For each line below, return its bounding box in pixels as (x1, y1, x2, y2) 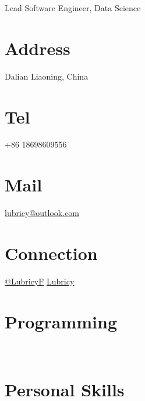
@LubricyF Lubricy (5, 275, 75, 287)
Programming (5, 309, 117, 333)
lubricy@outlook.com (5, 207, 80, 219)
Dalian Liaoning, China (5, 70, 89, 82)
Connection (5, 241, 98, 265)
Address (5, 36, 70, 60)
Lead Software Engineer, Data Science (5, 2, 141, 13)
